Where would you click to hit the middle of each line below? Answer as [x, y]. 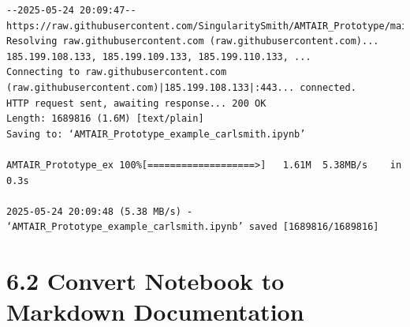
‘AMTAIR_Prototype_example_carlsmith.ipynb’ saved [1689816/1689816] [193, 227]
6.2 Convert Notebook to [145, 281]
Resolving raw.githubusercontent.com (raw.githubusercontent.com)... [193, 41]
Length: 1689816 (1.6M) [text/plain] [105, 119]
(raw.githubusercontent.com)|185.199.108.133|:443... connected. [181, 87]
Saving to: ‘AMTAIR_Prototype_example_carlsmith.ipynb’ [156, 134]
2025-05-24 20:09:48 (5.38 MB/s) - [100, 211]
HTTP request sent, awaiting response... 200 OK [136, 103]
